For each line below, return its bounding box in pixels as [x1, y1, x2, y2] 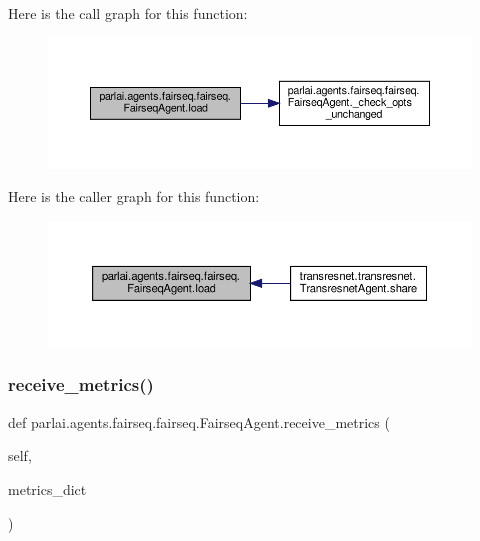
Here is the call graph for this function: [8, 3, 248, 23]
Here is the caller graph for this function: [8, 186, 260, 207]
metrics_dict [8, 478, 87, 499]
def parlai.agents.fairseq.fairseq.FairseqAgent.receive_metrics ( [8, 411, 390, 432]
